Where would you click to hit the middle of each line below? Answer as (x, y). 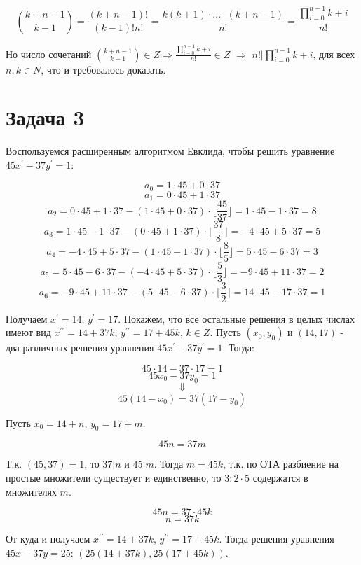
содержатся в (280, 478)
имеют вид (28, 332)
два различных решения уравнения (80, 348)
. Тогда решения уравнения (277, 539)
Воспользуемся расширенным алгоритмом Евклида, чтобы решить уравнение (170, 151)
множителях (31, 491)
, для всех (334, 54)
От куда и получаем (48, 539)
